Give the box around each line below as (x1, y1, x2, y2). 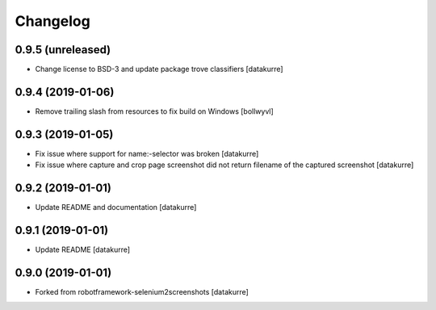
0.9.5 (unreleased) (15, 43, 111, 57)
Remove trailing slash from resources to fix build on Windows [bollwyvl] (35, 106, 274, 116)
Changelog (15, 12, 90, 30)
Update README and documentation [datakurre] (35, 203, 197, 212)
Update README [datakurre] (35, 245, 131, 254)
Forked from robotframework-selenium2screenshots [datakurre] (35, 287, 249, 296)
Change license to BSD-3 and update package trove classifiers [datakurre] (35, 65, 283, 74)
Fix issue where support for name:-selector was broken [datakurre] (35, 149, 259, 158)
